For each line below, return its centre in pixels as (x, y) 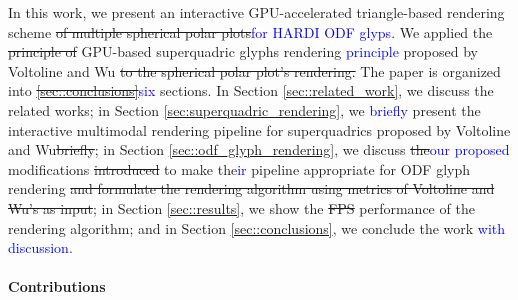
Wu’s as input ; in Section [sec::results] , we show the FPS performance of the (241, 207)
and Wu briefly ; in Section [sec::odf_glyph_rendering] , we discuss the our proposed (259, 149)
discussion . (40, 247)
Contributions (57, 286)
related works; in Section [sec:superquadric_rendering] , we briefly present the (244, 109)
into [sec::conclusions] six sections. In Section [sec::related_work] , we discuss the (251, 90)
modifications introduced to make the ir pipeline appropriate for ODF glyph (239, 168)
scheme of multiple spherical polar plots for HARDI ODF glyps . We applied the (250, 31)
